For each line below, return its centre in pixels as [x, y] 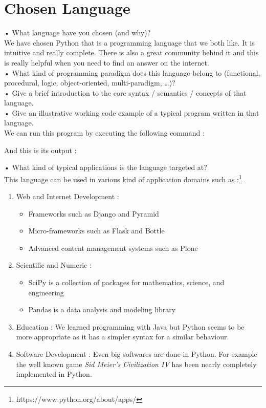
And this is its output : [40, 150]
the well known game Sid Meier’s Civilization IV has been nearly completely [136, 364]
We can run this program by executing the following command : [104, 133]
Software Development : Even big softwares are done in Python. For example [137, 354]
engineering [46, 292]
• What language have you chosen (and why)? [77, 33]
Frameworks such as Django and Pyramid [94, 213]
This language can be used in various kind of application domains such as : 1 [123, 178]
